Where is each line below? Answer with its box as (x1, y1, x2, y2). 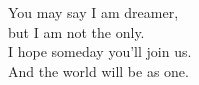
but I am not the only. (8, 21, 145, 42)
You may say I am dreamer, (8, 2, 179, 22)
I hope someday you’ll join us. (8, 41, 192, 62)
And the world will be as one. (8, 60, 189, 81)
